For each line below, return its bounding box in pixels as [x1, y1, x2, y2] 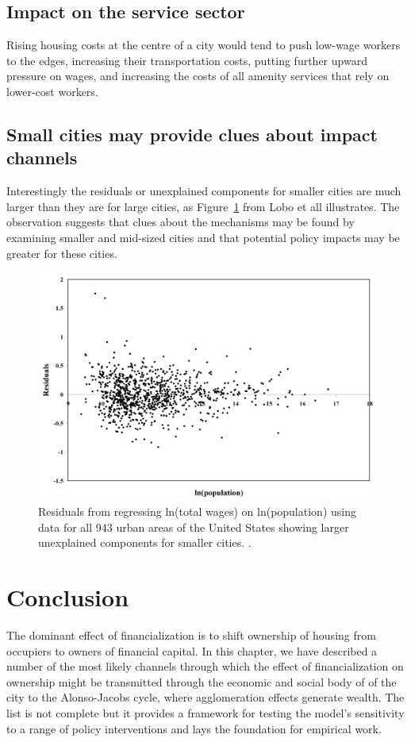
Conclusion [6, 581, 129, 613]
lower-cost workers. [6, 83, 98, 99]
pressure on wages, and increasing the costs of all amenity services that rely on [6, 67, 390, 84]
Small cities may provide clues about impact [6, 121, 378, 146]
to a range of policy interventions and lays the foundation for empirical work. [6, 720, 382, 736]
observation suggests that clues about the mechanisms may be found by [6, 213, 355, 230]
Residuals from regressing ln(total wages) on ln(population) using [38, 503, 356, 520]
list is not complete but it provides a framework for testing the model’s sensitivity [6, 704, 405, 721]
